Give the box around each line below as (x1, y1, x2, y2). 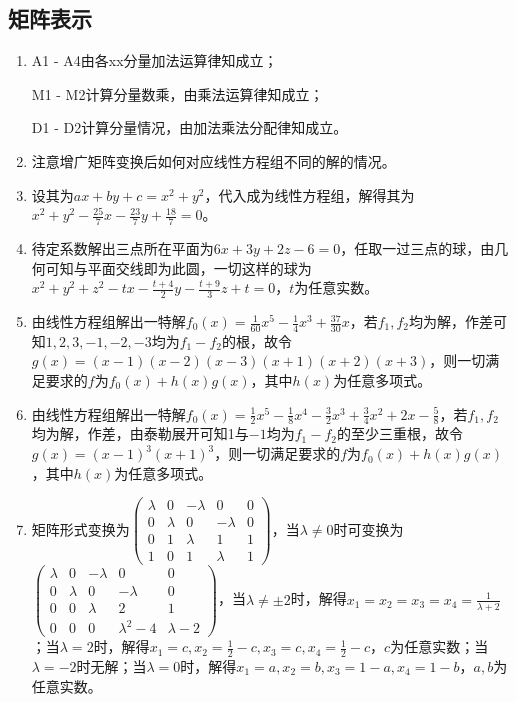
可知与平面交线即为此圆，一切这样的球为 (45, 257, 312, 278)
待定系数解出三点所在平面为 (31, 238, 214, 258)
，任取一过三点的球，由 (340, 238, 495, 258)
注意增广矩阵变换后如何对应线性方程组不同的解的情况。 (31, 150, 396, 171)
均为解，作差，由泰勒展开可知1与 (31, 423, 249, 444)
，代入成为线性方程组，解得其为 (204, 184, 415, 205)
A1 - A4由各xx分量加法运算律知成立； (31, 50, 278, 71)
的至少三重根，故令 (336, 423, 463, 444)
